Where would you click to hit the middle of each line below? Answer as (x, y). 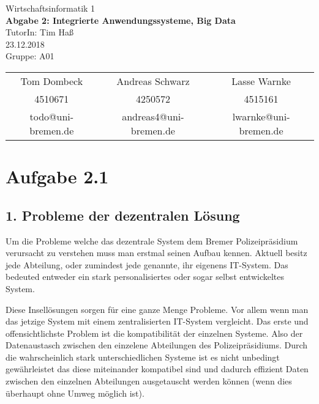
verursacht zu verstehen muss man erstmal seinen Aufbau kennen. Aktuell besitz (156, 253)
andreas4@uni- (153, 116)
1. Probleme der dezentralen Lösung (123, 215)
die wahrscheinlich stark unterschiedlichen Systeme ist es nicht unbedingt (143, 357)
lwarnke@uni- (261, 116)
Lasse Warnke (261, 81)
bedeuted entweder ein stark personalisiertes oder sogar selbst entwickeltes (145, 277)
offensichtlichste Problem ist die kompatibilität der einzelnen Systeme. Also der (154, 333)
